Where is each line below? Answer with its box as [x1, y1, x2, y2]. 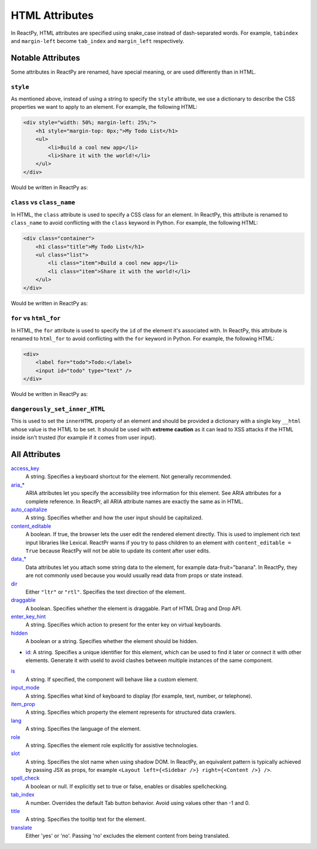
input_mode [11, 684, 40, 691]
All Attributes [11, 449, 61, 459]
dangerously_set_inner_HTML [11, 405, 106, 413]
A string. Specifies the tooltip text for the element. [25, 815, 146, 823]
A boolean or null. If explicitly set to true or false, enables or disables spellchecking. [25, 783, 228, 790]
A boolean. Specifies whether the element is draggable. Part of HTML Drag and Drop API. [25, 605, 242, 612]
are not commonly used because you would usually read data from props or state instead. [25, 572, 243, 579]
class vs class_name [11, 198, 76, 207]
